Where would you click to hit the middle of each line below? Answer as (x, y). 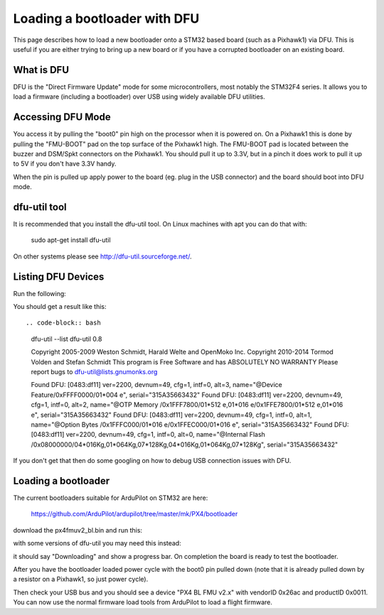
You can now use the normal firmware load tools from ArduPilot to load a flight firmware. (143, 602)
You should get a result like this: (60, 307)
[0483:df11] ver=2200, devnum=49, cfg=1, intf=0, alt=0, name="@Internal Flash (148, 435)
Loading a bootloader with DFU (106, 18)
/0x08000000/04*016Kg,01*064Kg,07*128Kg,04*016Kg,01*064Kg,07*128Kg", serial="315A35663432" (185, 445)
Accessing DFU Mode (62, 117)
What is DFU (41, 70)
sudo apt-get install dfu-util (71, 240)
